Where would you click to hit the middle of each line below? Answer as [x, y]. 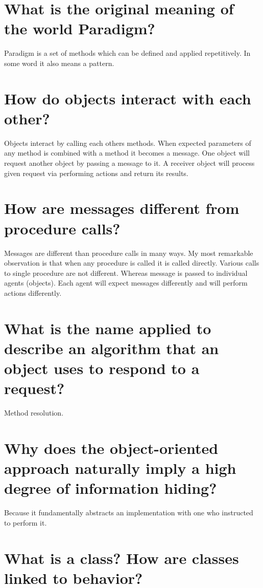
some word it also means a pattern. [59, 63]
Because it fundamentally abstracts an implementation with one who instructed [129, 513]
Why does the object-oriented [111, 448]
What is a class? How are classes [122, 558]
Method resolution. [34, 413]
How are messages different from [122, 208]
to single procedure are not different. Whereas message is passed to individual [126, 273]
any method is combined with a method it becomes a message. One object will [127, 153]
